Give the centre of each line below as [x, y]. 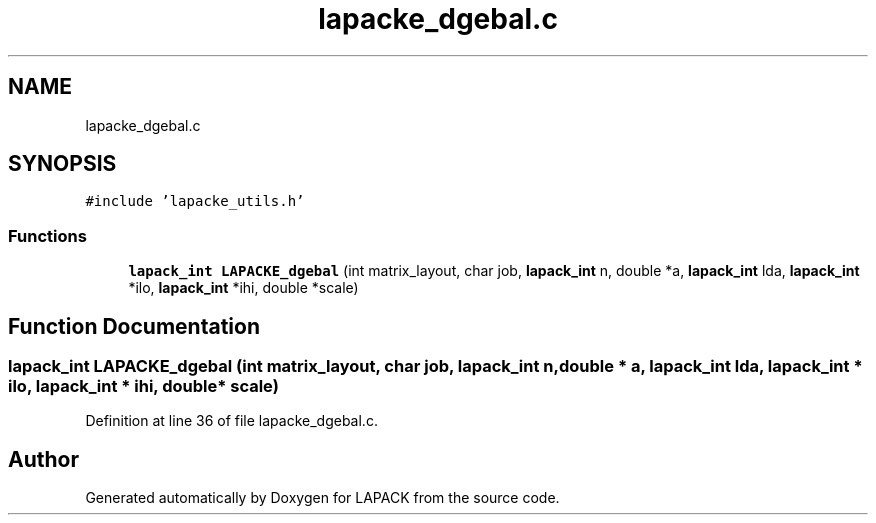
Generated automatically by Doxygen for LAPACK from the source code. [322, 498]
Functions [47, 235]
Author [43, 459]
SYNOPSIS [62, 164]
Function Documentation [134, 326]
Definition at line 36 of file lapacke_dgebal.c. [231, 421]
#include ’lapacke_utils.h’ [195, 201]
